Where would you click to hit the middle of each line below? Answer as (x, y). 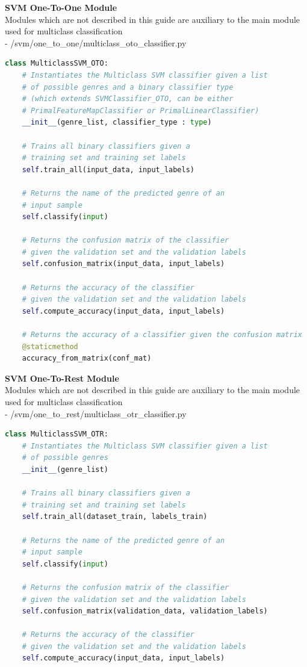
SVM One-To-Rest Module (62, 378)
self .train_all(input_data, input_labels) (108, 169)
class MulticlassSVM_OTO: (57, 64)
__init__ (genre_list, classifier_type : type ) (117, 123)
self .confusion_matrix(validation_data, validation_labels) (145, 611)
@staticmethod (50, 346)
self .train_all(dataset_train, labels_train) (115, 517)
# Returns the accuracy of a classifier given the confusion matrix (162, 335)
